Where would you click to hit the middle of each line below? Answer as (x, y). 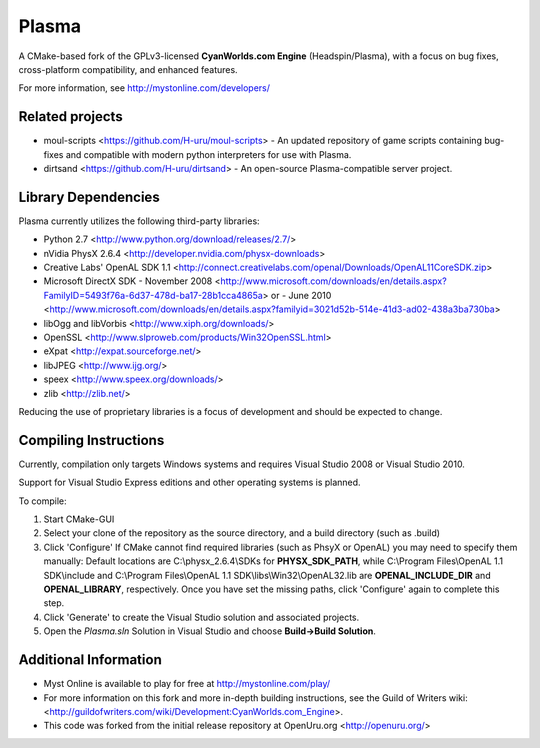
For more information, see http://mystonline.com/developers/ (144, 88)
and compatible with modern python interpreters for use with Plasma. (208, 154)
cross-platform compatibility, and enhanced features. (128, 69)
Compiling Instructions (91, 440)
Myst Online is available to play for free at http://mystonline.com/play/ (187, 684)
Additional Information (90, 660)
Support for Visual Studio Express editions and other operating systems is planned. (189, 482)
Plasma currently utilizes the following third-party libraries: (139, 221)
